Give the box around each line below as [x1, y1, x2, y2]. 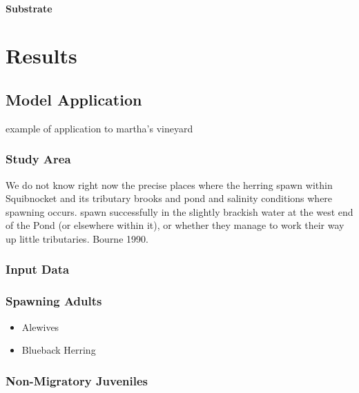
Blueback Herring [21, 343, 96, 357]
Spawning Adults [6, 292, 102, 310]
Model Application [6, 88, 142, 110]
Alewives [21, 319, 59, 334]
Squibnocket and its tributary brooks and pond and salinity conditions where [6, 191, 333, 205]
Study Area [6, 150, 71, 168]
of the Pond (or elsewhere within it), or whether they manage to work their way [6, 218, 345, 232]
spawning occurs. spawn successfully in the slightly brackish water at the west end [6, 204, 353, 219]
